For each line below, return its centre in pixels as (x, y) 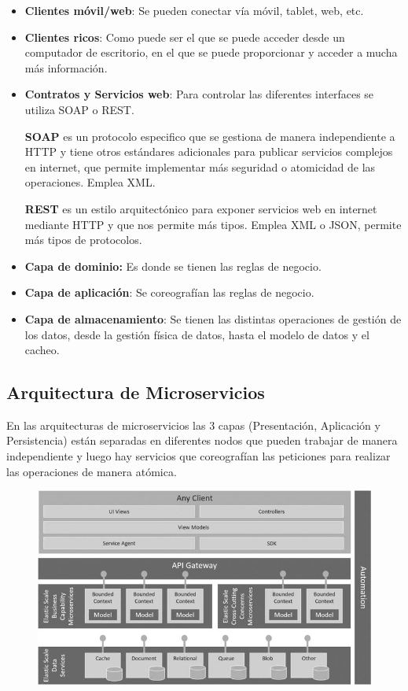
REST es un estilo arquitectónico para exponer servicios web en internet (201, 208)
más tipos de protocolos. (83, 240)
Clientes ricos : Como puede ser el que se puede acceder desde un (185, 37)
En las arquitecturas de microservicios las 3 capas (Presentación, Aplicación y (193, 425)
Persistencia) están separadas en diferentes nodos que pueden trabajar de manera (202, 440)
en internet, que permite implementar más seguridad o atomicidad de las (200, 166)
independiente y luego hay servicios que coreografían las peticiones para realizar (198, 456)
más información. (66, 67)
